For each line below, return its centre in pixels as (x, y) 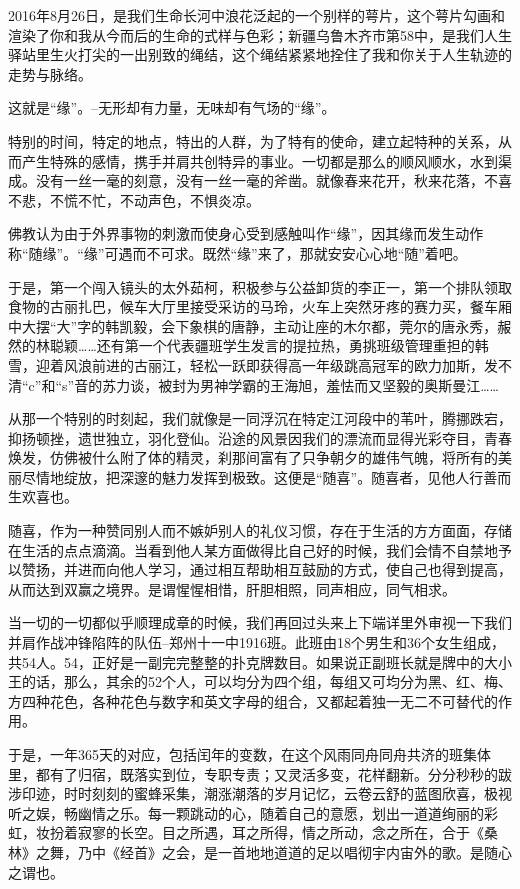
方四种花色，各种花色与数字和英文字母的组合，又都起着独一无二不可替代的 (253, 700)
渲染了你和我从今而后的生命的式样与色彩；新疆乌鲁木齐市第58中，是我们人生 (260, 34)
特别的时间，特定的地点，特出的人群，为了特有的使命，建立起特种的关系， (253, 140)
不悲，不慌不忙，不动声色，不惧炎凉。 (134, 199)
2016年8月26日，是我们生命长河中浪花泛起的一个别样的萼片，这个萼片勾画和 (256, 15)
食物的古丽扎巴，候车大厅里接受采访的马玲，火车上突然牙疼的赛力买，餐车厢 (260, 306)
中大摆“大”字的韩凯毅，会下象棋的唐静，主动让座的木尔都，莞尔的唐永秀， (253, 325)
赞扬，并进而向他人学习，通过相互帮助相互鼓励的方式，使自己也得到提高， (266, 569)
